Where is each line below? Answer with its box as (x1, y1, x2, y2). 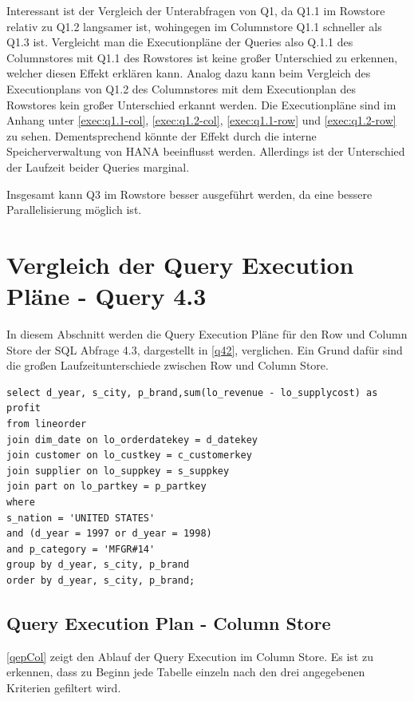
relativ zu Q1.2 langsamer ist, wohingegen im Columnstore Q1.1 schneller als (6, 18, 382, 34)
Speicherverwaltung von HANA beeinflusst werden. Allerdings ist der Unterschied (6, 143, 405, 160)
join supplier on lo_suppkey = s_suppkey (6, 465, 230, 477)
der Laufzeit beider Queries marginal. (6, 158, 190, 175)
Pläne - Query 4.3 (6, 279, 207, 312)
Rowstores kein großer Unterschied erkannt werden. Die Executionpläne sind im (6, 96, 396, 113)
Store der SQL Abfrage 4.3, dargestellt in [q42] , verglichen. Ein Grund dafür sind (6, 341, 403, 358)
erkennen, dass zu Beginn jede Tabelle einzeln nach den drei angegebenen (6, 663, 365, 680)
